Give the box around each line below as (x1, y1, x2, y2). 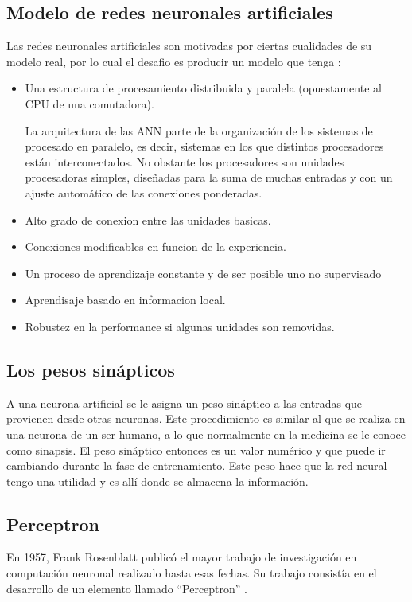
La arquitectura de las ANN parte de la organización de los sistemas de (25, 122, 373, 139)
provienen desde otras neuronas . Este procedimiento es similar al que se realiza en (6, 410, 406, 427)
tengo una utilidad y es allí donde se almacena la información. (6, 472, 309, 489)
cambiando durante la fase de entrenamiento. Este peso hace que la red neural (6, 457, 387, 474)
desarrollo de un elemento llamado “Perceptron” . (6, 580, 247, 596)
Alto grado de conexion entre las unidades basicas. (25, 211, 271, 228)
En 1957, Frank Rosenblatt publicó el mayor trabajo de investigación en (6, 549, 357, 565)
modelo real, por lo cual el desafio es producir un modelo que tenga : (6, 53, 341, 69)
